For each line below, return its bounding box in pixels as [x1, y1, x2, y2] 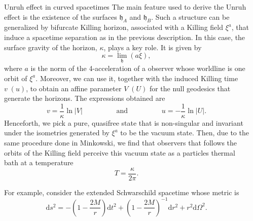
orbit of [4, 72, 27, 83]
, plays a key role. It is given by [103, 42, 202, 52]
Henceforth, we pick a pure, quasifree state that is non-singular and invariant [4, 117, 243, 128]
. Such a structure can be [151, 11, 230, 22]
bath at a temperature [4, 157, 74, 168]
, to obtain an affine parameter [26, 83, 122, 93]
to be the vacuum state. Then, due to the [120, 127, 249, 138]
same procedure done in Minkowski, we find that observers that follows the [4, 137, 237, 148]
